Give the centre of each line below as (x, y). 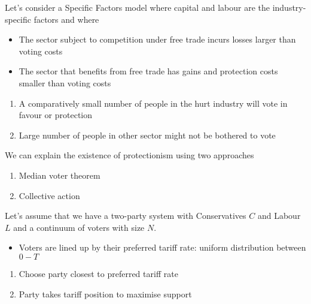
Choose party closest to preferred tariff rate (98, 273)
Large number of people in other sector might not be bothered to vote (147, 135)
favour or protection (56, 115)
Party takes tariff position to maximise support (105, 294)
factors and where (66, 19)
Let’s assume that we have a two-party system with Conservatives (126, 216)
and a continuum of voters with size (79, 227)
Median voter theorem (60, 175)
